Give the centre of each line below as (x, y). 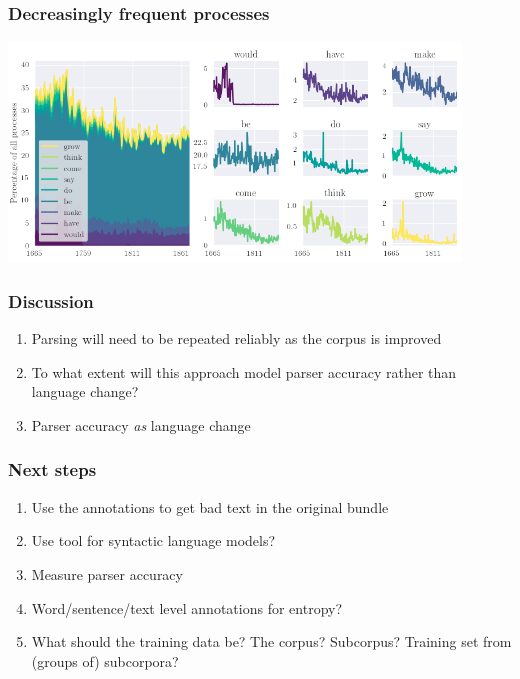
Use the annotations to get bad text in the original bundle (210, 506)
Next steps (52, 469)
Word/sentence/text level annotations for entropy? (187, 607)
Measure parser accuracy (107, 573)
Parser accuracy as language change (141, 424)
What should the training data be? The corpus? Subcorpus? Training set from (271, 641)
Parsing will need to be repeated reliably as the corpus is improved (236, 338)
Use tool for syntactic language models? (153, 540)
